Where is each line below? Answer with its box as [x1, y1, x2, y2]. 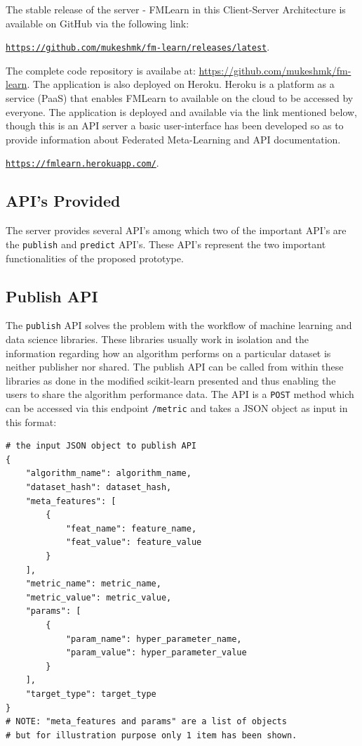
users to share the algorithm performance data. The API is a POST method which [6, 387, 354, 401]
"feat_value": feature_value [65, 537, 202, 548]
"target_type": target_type [25, 688, 156, 699]
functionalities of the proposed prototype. [6, 250, 184, 265]
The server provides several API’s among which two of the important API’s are [6, 223, 347, 238]
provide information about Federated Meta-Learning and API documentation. [6, 131, 341, 146]
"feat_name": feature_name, [65, 523, 197, 534]
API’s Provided [6, 190, 121, 212]
